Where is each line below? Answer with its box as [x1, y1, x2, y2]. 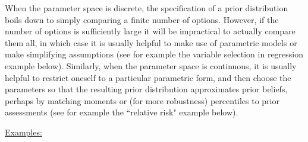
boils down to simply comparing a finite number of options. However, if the [5, 13, 279, 25]
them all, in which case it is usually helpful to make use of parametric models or [5, 36, 297, 49]
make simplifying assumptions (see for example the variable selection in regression [5, 48, 304, 60]
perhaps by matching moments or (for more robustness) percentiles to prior [5, 94, 279, 106]
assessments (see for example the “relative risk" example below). [5, 106, 238, 118]
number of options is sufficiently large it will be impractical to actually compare [5, 25, 296, 37]
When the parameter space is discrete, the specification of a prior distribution [5, 2, 288, 14]
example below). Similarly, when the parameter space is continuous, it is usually [5, 59, 297, 72]
